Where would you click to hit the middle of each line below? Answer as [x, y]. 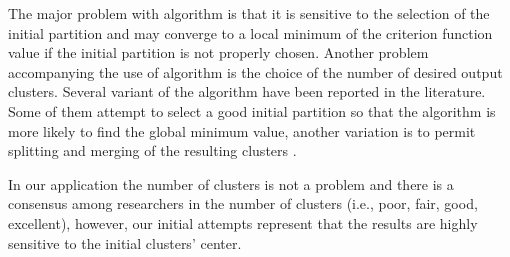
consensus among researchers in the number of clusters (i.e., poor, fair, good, [243, 203]
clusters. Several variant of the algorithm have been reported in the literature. [247, 91]
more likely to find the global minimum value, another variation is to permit [242, 130]
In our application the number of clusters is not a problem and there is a [231, 183]
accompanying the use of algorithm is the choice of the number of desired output [255, 71]
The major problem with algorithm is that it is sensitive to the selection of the [249, 13]
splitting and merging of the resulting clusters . [152, 150]
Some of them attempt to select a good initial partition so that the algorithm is [252, 110]
